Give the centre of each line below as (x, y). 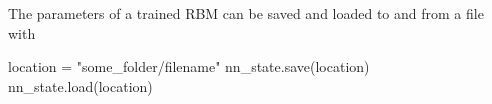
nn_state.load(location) (80, 85)
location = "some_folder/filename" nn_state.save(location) (189, 66)
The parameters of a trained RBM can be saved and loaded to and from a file (246, 13)
